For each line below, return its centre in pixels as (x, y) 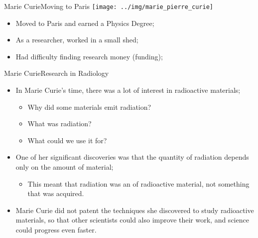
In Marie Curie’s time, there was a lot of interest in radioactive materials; (128, 90)
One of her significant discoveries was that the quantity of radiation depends (132, 157)
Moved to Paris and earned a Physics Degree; (85, 23)
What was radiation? (60, 123)
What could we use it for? (67, 140)
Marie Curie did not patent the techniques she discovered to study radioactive (135, 210)
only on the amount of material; (64, 167)
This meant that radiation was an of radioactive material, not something (138, 183)
